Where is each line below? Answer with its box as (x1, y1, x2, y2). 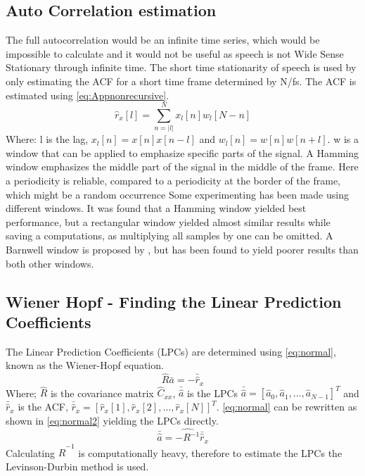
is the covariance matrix (50, 385, 154, 400)
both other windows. (6, 256, 94, 270)
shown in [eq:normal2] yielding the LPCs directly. (6, 413, 219, 427)
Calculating (6, 445, 56, 460)
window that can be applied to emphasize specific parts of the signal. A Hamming (6, 145, 359, 160)
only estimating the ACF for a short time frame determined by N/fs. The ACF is (6, 73, 357, 88)
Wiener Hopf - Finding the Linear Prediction (6, 290, 342, 312)
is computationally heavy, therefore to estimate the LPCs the (78, 445, 342, 460)
